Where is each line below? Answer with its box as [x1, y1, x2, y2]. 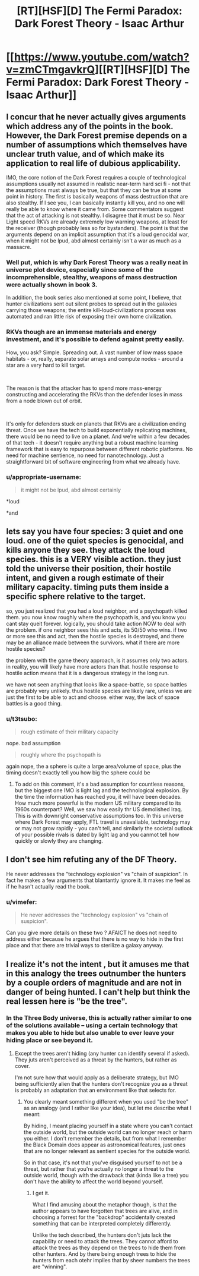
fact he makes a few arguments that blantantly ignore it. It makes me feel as [6, 877, 191, 884]
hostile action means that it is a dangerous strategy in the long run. [6, 669, 169, 676]
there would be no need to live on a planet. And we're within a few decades [6, 433, 190, 440]
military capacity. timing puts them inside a [6, 582, 169, 593]
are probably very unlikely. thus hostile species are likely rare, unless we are [6, 687, 192, 694]
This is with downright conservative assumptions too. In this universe [14, 812, 184, 819]
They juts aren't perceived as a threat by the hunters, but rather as [14, 1056, 177, 1063]
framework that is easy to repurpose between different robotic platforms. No [6, 445, 193, 452]
